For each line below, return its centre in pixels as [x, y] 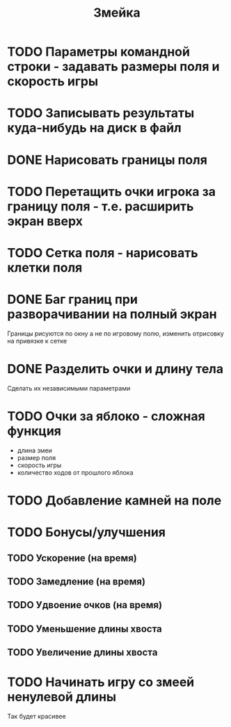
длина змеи [34, 450]
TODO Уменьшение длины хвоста [85, 629]
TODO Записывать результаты [101, 113]
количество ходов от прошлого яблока [75, 472]
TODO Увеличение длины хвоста [82, 652]
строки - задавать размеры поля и [113, 67]
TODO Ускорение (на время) [72, 558]
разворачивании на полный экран [112, 315]
